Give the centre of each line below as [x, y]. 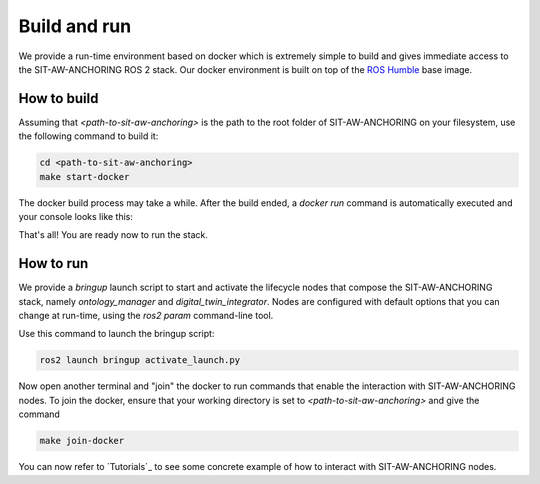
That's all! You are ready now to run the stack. [113, 235]
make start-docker [84, 176]
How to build [58, 98]
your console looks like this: [76, 216]
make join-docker [82, 441]
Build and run [75, 26]
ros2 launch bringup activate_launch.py [139, 360]
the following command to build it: [88, 136]
